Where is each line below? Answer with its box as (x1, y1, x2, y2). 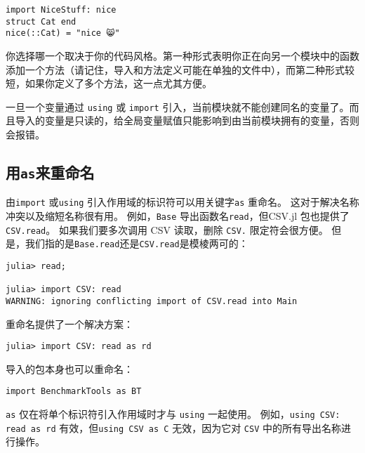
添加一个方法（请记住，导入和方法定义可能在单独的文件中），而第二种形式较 (6, 62, 354, 77)
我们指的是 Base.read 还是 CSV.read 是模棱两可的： (25, 236, 248, 251)
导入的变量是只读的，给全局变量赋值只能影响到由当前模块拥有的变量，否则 (15, 113, 359, 128)
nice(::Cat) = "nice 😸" (6, 28, 120, 39)
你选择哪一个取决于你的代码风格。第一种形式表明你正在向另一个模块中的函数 (6, 48, 359, 63)
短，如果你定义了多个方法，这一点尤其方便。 (6, 76, 212, 91)
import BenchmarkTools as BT (6, 386, 142, 397)
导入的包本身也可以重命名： (6, 361, 133, 376)
